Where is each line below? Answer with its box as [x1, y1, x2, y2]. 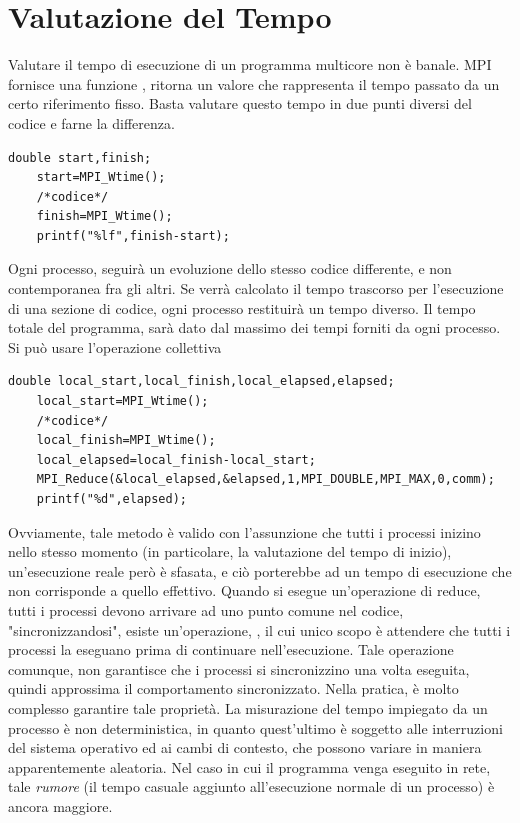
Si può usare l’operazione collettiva [8, 336, 222, 357]
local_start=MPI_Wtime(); [36, 394, 209, 409]
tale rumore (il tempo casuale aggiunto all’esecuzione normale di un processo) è [8, 776, 495, 797]
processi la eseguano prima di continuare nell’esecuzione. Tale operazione [8, 639, 454, 660]
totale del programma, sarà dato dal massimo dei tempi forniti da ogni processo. [8, 317, 501, 338]
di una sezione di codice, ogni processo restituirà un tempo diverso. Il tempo [8, 297, 476, 318]
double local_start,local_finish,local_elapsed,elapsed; [8, 374, 395, 389]
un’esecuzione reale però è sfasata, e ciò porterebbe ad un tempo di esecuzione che [8, 560, 512, 581]
